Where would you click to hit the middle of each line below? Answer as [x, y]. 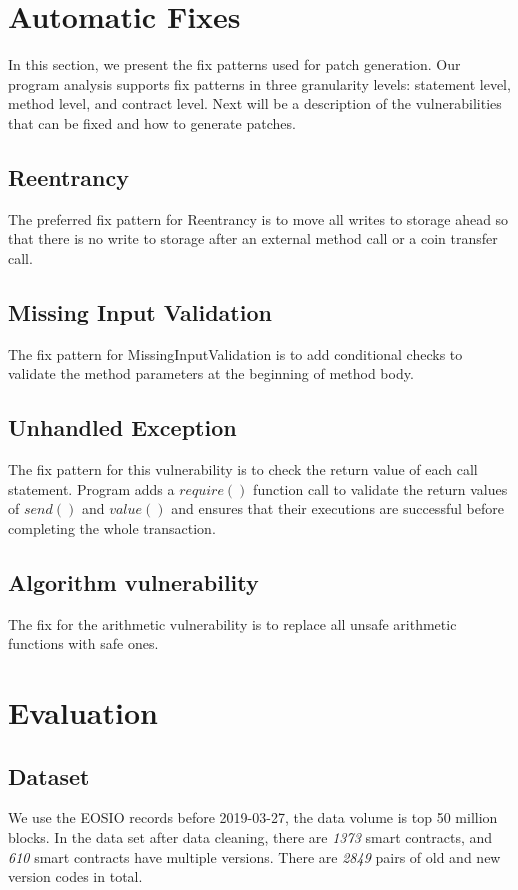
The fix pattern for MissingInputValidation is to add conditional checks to [235, 353]
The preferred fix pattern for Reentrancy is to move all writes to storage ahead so [258, 218]
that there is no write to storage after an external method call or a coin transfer [253, 238]
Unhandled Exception [122, 427]
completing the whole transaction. [112, 527]
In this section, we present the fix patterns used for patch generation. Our [234, 64]
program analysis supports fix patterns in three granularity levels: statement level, [259, 83]
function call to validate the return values [380, 488]
